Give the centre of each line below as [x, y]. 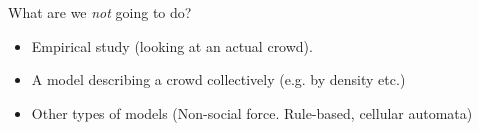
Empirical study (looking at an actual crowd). [172, 45]
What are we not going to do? [100, 12]
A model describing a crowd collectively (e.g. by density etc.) [218, 79]
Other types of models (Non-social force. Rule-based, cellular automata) [252, 112]
